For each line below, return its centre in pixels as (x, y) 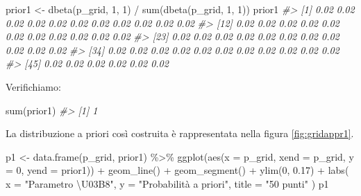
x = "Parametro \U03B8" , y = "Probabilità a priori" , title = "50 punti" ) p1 (167, 183)
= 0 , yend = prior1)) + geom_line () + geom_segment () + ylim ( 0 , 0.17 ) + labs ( (177, 170)
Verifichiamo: (33, 86)
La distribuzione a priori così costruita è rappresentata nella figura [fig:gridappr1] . (180, 133)
